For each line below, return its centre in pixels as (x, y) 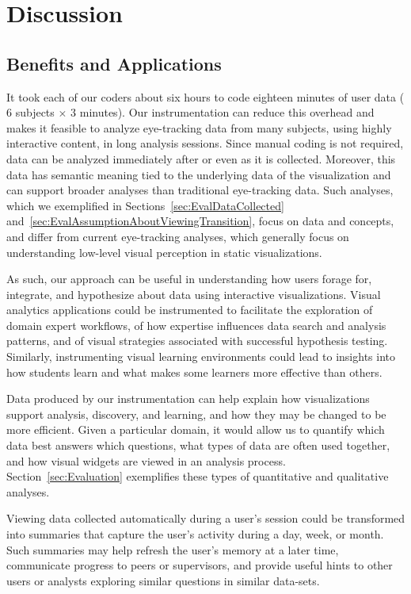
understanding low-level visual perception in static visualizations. (164, 252)
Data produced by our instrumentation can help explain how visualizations (188, 399)
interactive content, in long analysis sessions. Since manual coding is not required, (205, 143)
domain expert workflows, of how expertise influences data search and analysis (196, 325)
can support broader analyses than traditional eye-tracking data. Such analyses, (200, 190)
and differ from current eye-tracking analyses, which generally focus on (178, 236)
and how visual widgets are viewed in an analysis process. (146, 460)
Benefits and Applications (114, 63)
